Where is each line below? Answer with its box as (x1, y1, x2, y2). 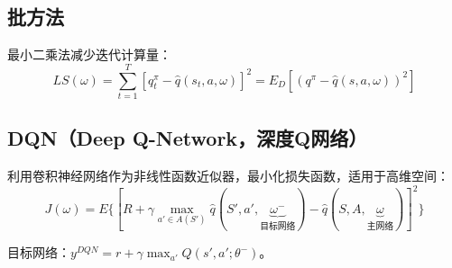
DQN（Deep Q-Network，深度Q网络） (7, 124, 368, 152)
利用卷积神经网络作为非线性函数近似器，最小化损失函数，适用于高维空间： (7, 166, 449, 185)
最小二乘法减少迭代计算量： (7, 45, 171, 64)
